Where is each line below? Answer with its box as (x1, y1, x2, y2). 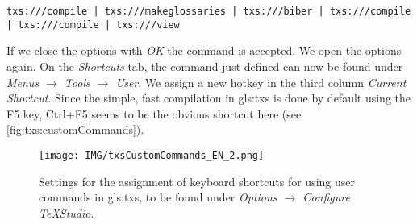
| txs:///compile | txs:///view (6, 19, 180, 31)
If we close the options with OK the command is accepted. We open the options (6, 42, 402, 59)
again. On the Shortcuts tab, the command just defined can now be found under (6, 57, 403, 74)
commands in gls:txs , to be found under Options (39, 189, 277, 205)
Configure (302, 189, 350, 205)
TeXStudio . (39, 204, 94, 221)
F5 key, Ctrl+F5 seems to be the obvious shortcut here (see (6, 105, 302, 122)
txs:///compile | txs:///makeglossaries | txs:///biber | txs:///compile (6, 6, 411, 17)
